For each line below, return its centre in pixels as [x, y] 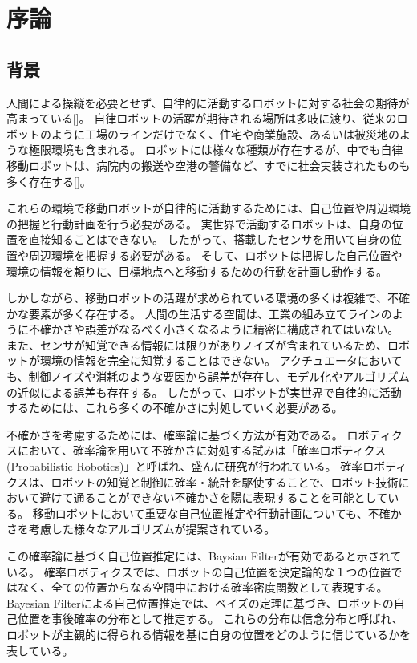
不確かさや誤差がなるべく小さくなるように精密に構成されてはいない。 [214, 329]
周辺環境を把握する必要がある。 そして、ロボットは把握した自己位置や [215, 255]
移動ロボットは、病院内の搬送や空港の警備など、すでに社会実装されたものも [208, 165]
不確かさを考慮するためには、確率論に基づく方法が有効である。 [175, 434]
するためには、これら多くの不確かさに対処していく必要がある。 [175, 408]
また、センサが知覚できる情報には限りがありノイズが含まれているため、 [197, 344]
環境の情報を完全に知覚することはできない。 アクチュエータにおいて [221, 360]
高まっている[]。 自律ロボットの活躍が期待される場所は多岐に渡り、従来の [202, 118]
